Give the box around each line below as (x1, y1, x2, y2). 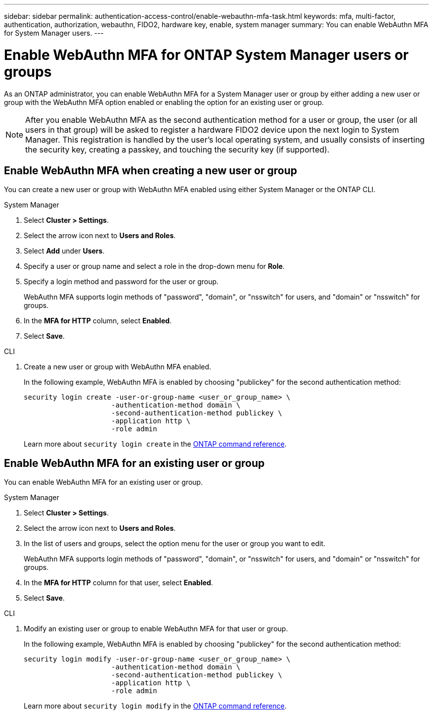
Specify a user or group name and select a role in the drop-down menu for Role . (24, 262, 285, 271)
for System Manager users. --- (4, 29, 104, 37)
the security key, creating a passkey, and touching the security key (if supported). (25, 144, 330, 154)
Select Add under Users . (24, 247, 105, 255)
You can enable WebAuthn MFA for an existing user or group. (4, 478, 203, 487)
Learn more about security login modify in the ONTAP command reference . (24, 702, 287, 711)
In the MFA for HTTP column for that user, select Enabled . (24, 578, 213, 587)
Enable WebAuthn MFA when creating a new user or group (4, 164, 298, 177)
